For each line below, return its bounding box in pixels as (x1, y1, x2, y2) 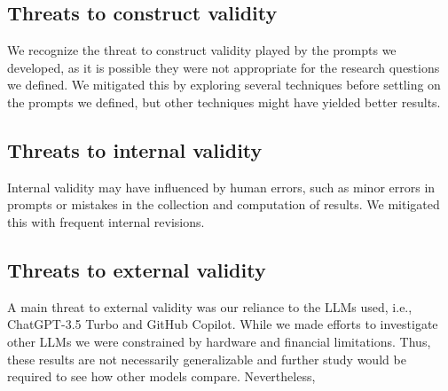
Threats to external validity (7, 255, 266, 283)
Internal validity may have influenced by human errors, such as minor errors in (7, 177, 436, 196)
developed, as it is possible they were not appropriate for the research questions (7, 58, 440, 76)
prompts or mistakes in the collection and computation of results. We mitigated (7, 195, 440, 214)
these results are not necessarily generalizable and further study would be (7, 349, 406, 368)
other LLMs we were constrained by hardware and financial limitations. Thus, (7, 332, 431, 350)
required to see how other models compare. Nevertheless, (7, 367, 316, 386)
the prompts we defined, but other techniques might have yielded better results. (7, 92, 441, 111)
